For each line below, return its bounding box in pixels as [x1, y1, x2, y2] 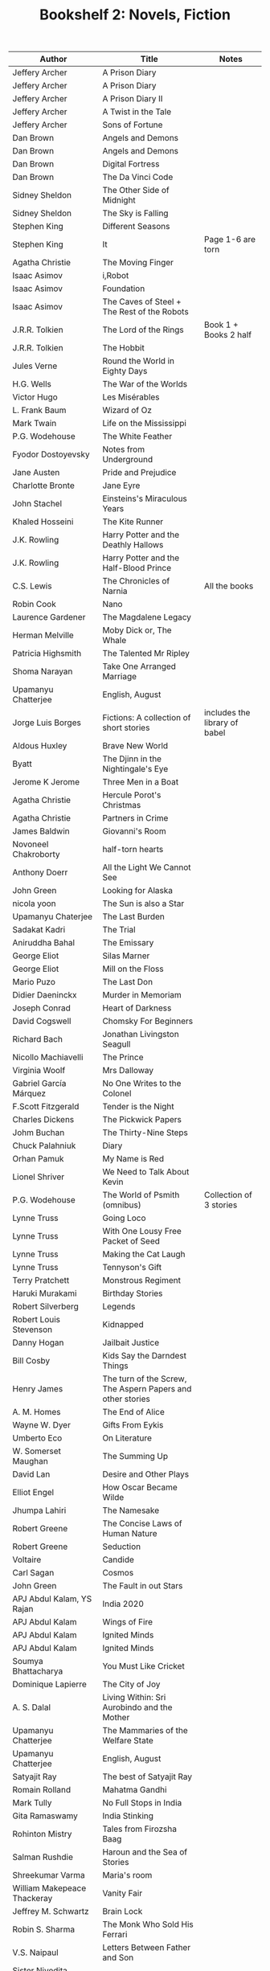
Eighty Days [102, 366, 148, 377]
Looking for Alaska [102, 885, 174, 896]
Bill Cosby [12, 1355, 51, 1367]
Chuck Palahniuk [12, 1140, 76, 1151]
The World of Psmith [102, 1190, 180, 1201]
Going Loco [102, 1212, 146, 1223]
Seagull [102, 1039, 131, 1050]
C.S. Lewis [12, 580, 52, 592]
